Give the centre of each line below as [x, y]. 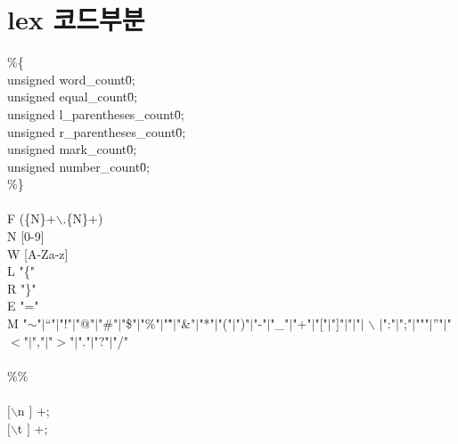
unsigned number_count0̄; [78, 166]
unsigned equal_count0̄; [72, 97]
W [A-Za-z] [38, 253]
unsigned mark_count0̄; [72, 149]
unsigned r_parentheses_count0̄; [97, 131]
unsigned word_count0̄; [71, 79]
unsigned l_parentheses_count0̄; [96, 113]
